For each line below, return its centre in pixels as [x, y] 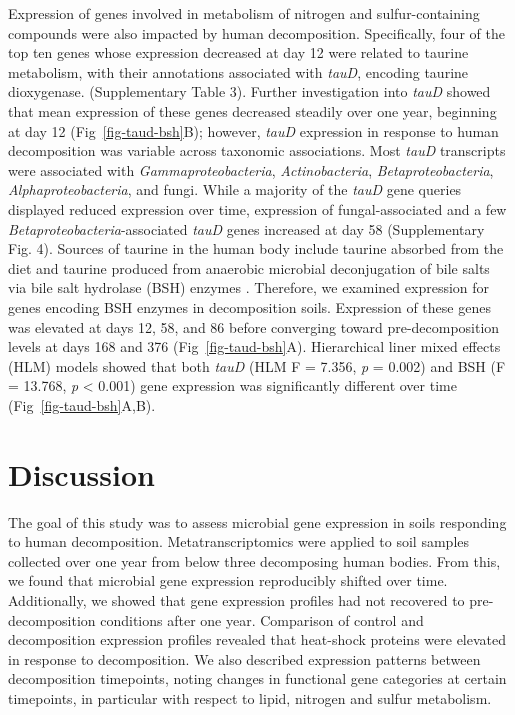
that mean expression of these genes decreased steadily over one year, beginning [252, 110]
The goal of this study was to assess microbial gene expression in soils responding [257, 521]
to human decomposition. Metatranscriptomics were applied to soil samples [239, 541]
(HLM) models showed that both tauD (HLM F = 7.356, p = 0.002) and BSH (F [257, 365]
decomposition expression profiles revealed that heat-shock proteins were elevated [257, 639]
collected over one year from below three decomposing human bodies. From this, [254, 560]
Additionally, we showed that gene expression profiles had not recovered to [236, 599]
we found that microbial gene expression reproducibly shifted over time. [228, 580]
